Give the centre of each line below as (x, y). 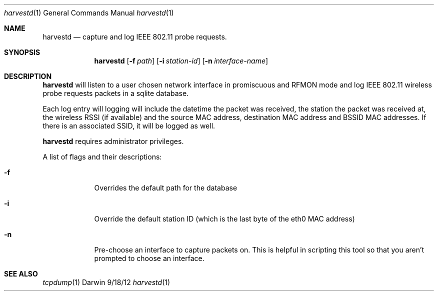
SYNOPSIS (22, 52)
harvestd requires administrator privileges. (113, 141)
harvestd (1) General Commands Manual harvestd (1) (89, 13)
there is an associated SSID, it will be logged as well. (129, 126)
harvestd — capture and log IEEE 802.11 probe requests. (135, 37)
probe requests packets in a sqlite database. (116, 93)
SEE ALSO (21, 274)
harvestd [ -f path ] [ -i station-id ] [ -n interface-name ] (181, 61)
